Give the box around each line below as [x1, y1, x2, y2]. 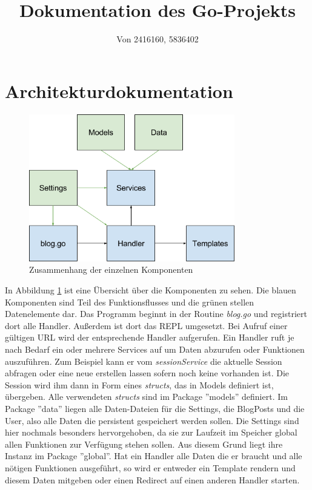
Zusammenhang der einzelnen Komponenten [29, 263, 193, 276]
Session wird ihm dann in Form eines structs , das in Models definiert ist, [5, 378, 274, 391]
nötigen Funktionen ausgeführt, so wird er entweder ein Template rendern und [5, 461, 296, 474]
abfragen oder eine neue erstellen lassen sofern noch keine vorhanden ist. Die [5, 367, 289, 379]
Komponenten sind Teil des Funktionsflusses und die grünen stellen [5, 295, 254, 308]
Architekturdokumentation [5, 78, 233, 103]
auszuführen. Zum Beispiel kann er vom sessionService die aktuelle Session [5, 354, 282, 367]
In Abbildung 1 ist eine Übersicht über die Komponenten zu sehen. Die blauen [5, 284, 296, 296]
